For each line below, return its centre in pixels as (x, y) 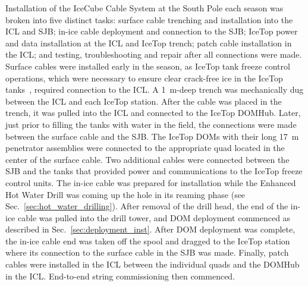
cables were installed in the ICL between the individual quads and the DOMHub (153, 264)
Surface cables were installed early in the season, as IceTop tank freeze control (148, 66)
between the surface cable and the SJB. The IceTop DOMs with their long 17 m (152, 136)
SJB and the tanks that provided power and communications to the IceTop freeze (154, 171)
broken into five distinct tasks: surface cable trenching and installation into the (149, 19)
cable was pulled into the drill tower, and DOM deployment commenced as (154, 217)
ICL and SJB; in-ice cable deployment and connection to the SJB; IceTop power (152, 31)
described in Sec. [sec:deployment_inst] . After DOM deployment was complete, (150, 229)
